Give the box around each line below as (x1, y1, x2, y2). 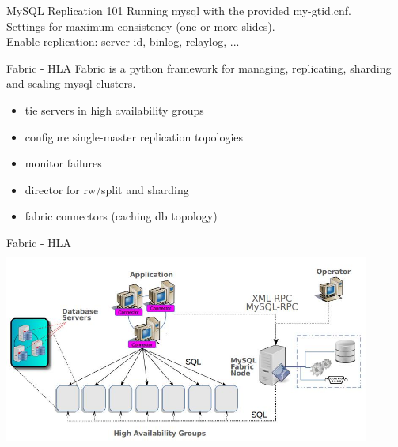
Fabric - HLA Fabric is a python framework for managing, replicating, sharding (6, 59, 392, 76)
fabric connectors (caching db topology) (25, 208, 218, 224)
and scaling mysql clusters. (6, 75, 136, 92)
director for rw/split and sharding (25, 181, 189, 197)
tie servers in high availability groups (25, 101, 204, 118)
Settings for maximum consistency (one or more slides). (6, 17, 275, 34)
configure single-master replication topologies (25, 128, 244, 145)
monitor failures (25, 155, 102, 171)
